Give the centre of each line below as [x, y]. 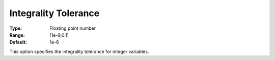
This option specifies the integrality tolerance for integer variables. [79, 51]
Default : [18, 42]
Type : [16, 28]
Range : [17, 35]
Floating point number [73, 28]
